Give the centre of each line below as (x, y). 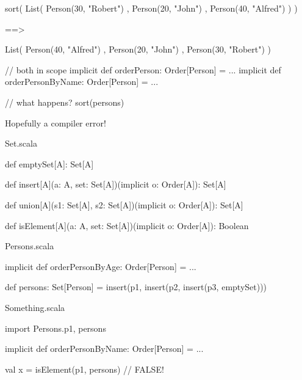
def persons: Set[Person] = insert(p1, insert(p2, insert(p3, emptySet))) (136, 287)
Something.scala (35, 307)
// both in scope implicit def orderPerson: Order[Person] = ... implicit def (143, 69)
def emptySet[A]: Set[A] (49, 163)
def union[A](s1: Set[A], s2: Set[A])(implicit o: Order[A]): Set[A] (124, 204)
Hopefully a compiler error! (56, 122)
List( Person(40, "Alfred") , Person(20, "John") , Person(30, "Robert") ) (138, 49)
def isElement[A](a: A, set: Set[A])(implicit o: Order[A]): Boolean (127, 225)
